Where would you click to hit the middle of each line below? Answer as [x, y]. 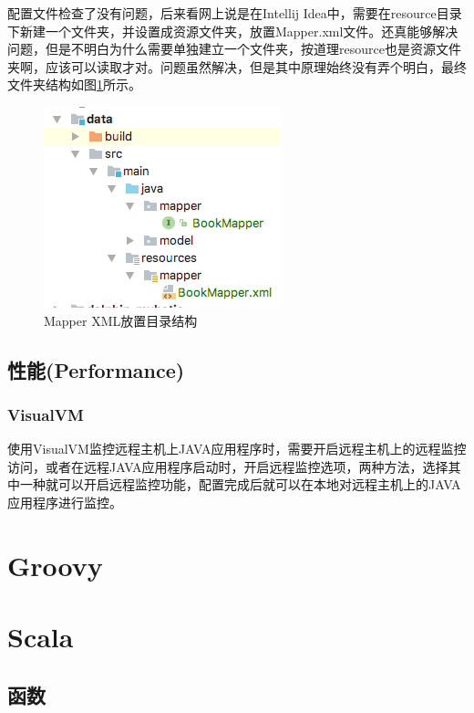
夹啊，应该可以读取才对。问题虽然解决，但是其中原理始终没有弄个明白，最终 [237, 66]
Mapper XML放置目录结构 [121, 320]
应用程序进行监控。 [65, 502]
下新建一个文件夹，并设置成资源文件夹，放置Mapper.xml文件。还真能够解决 [233, 31]
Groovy [55, 565]
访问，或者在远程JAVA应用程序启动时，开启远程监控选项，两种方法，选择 [228, 466]
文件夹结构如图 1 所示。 [74, 84]
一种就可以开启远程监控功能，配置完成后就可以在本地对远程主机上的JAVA [240, 484]
